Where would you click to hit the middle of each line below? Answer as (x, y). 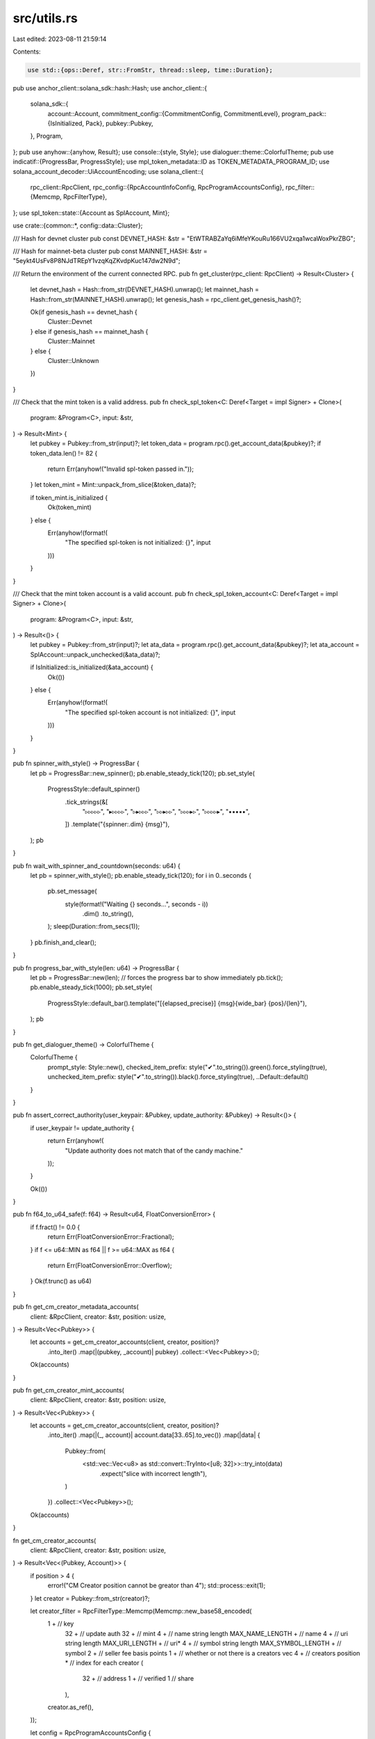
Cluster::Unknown (73, 360)
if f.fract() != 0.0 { (55, 1227)
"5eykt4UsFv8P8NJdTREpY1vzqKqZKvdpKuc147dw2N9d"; (97, 261)
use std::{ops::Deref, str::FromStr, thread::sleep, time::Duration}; (150, 70)
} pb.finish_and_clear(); (63, 942)
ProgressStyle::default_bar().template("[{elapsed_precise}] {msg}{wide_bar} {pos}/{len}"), (177, 1003)
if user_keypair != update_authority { (82, 1128)
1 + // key (61, 1624)
